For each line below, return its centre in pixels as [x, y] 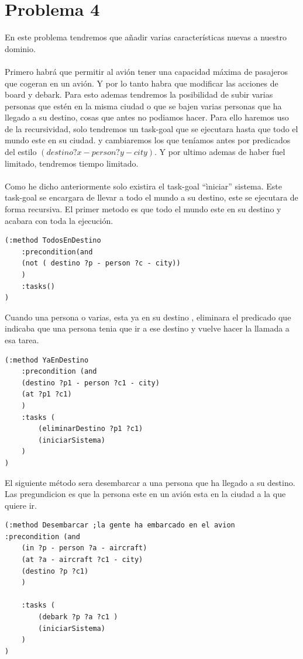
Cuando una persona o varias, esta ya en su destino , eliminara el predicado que [148, 317]
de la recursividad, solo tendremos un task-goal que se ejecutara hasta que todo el [151, 128]
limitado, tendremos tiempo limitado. [72, 163]
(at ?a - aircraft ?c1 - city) [82, 560]
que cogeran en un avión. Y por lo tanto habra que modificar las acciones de [142, 83]
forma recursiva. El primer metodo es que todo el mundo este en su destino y [143, 209]
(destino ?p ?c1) [55, 571]
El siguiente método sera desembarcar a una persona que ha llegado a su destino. [150, 482]
